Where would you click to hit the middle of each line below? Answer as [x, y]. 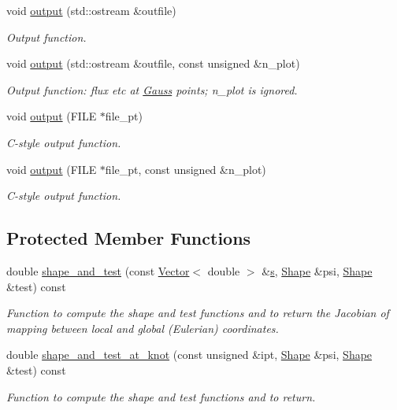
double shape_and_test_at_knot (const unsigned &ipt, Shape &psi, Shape [189, 355]
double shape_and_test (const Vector [98, 270]
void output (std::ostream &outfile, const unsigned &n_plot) [153, 63]
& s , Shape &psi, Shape [317, 270]
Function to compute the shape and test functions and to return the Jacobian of [198, 313]
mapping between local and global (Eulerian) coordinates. [143, 328]
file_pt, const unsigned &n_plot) [186, 169]
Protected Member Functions [129, 238]
